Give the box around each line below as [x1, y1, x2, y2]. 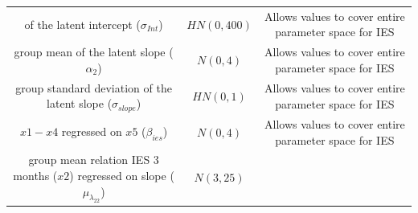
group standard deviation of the [15, 79, 172, 96]
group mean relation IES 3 [28, 151, 159, 168]
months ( [13, 166, 58, 183]
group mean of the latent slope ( [14, 43, 174, 60]
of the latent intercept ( [24, 15, 141, 32]
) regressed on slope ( [69, 166, 174, 183]
